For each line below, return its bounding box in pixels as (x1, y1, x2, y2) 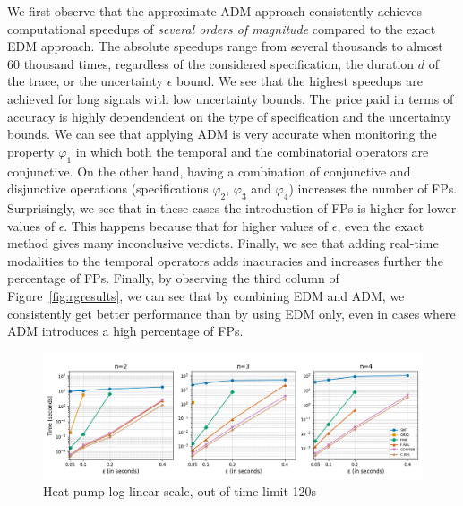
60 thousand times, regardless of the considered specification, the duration (7, 54, 415, 73)
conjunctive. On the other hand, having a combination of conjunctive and (7, 161, 411, 180)
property (7, 142, 55, 160)
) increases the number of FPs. (288, 179, 458, 198)
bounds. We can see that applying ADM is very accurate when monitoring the (7, 124, 437, 143)
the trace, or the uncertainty (7, 72, 163, 90)
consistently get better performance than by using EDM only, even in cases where (7, 304, 456, 322)
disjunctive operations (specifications (7, 179, 209, 198)
